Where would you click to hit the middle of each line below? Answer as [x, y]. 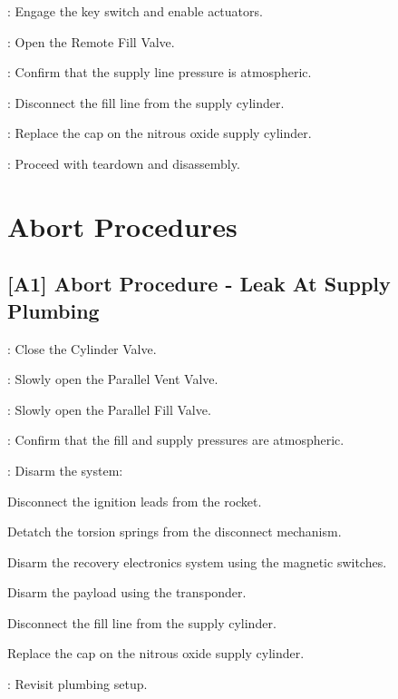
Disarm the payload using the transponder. [127, 592]
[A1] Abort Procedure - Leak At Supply [199, 284]
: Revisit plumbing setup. [78, 684]
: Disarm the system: [65, 470]
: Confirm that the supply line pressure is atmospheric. [160, 72]
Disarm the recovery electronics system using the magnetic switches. [197, 561]
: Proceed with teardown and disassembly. [124, 163]
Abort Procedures [122, 226]
